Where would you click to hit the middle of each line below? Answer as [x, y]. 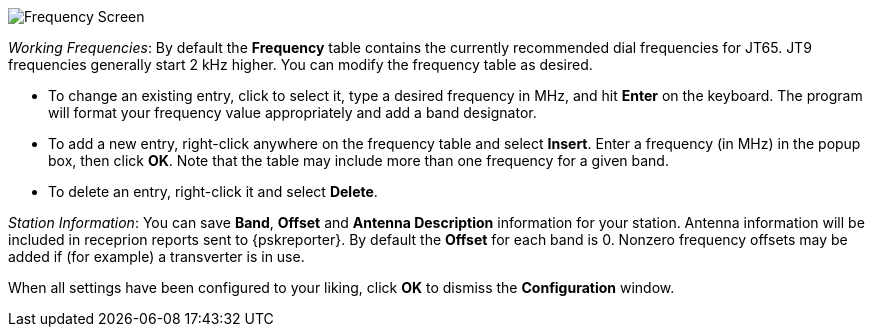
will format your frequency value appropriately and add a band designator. [292, 112]
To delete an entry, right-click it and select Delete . [213, 191]
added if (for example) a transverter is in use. [156, 256]
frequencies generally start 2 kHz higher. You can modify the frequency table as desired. [300, 64]
